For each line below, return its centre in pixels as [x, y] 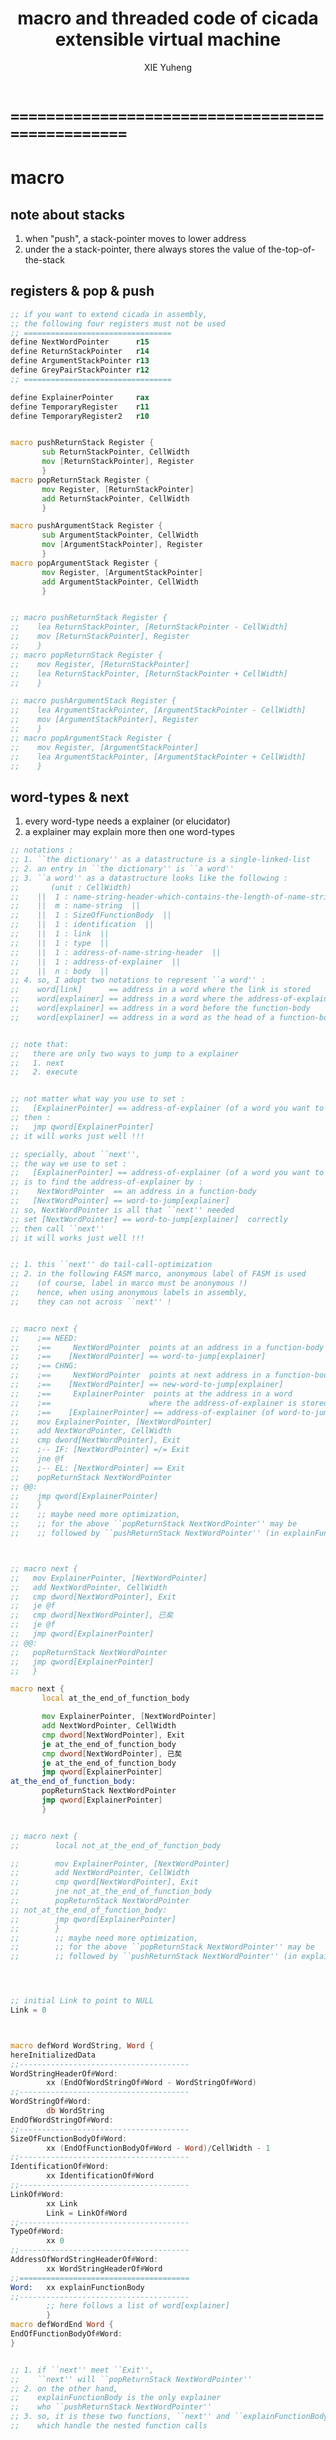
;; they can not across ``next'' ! [91, 1302]
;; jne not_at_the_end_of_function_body [111, 1892]
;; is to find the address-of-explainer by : [106, 1182]
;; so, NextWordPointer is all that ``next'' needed [122, 1210]
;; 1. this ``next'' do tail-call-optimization [111, 1265]
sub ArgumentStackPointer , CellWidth [120, 535]
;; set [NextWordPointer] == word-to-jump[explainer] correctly [149, 1219]
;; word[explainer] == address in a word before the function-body [160, 1008]
